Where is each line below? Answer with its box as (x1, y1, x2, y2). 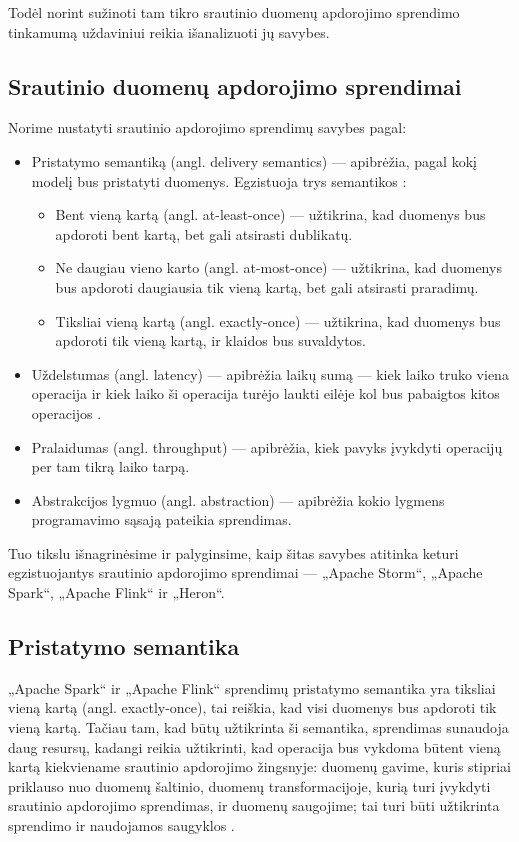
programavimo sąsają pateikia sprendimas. (31, 509, 292, 530)
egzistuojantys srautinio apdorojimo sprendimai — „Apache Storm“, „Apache (8, 562, 483, 583)
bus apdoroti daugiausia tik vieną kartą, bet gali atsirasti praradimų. (55, 276, 479, 297)
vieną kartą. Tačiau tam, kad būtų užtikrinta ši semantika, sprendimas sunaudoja (8, 717, 509, 738)
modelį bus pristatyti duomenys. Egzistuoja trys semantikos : (31, 170, 407, 191)
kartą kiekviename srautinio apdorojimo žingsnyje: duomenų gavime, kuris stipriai (8, 756, 512, 777)
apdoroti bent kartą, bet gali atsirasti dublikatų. (55, 223, 353, 244)
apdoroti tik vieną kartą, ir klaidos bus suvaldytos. (55, 330, 367, 351)
